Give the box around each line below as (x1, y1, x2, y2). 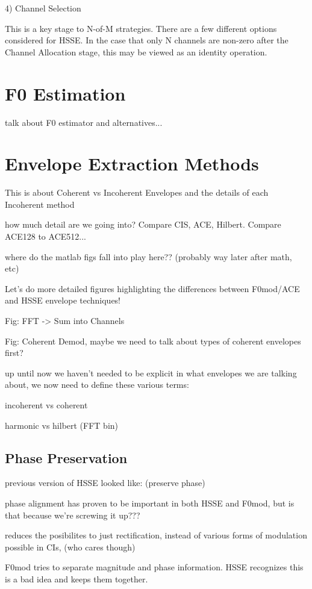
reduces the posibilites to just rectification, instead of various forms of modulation (5, 529, 307, 541)
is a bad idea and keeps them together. (5, 572, 148, 585)
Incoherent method (5, 198, 75, 210)
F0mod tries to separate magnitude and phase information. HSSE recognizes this (5, 561, 304, 573)
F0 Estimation (5, 81, 126, 105)
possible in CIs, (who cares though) (5, 540, 136, 553)
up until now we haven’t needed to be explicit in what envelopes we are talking (5, 366, 297, 379)
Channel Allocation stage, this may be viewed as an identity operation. (5, 45, 267, 58)
